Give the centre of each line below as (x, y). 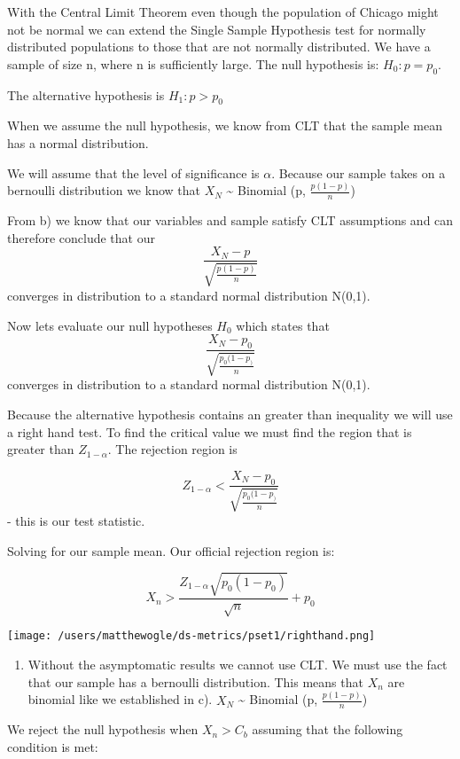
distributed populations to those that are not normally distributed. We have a (219, 47)
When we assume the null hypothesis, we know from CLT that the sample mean (225, 125)
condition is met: (53, 747)
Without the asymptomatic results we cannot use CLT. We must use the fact (238, 665)
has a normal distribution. (78, 142)
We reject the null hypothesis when (103, 729)
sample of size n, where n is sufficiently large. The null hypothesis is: (193, 63)
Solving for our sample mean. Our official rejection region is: (171, 550)
